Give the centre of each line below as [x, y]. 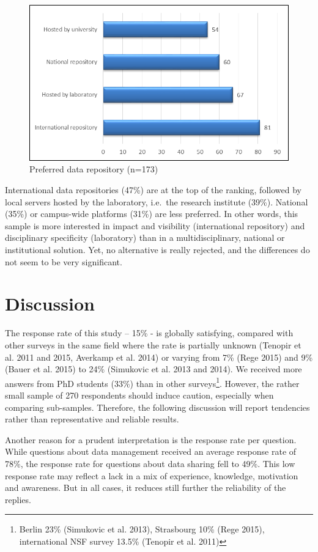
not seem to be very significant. [64, 261]
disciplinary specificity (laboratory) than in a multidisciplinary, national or [145, 237]
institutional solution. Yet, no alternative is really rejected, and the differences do [157, 249]
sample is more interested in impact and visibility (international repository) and [155, 225]
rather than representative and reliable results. [92, 419]
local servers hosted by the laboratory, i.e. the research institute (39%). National [157, 201]
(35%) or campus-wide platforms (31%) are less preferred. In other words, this [152, 214]
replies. [18, 499]
